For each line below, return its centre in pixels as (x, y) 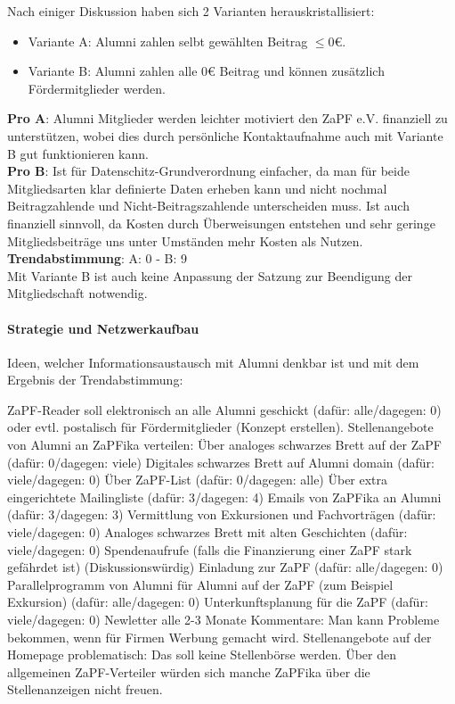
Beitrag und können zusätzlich (302, 71)
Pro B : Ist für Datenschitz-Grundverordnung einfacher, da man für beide (208, 171)
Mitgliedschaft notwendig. (77, 293)
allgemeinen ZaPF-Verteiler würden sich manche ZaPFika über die (189, 671)
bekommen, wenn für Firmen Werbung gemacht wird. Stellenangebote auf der (219, 637)
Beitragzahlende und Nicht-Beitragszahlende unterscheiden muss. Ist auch (208, 206)
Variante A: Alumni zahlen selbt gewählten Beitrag (168, 41)
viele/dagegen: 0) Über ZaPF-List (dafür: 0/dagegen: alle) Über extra (198, 480)
